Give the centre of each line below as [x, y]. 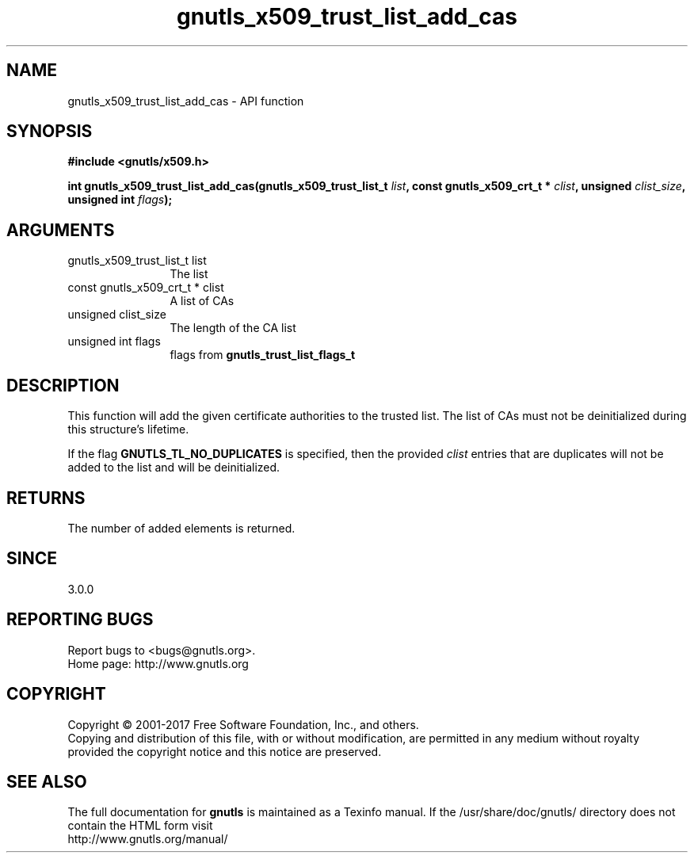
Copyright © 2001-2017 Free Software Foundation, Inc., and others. [243, 724]
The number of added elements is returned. [181, 528]
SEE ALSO [47, 781]
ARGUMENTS [61, 230]
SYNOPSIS [50, 132]
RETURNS [46, 498]
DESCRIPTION [63, 385]
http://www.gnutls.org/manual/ [148, 839]
